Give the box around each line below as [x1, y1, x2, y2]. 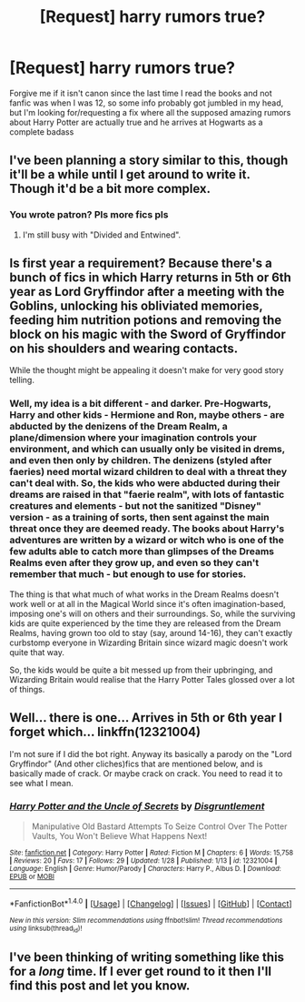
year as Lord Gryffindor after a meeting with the [9, 284, 285, 299]
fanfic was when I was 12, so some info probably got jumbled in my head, [9, 97, 284, 108]
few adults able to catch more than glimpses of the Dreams [9, 545, 275, 558]
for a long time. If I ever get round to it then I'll [9, 964, 272, 979]
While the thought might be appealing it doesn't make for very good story [9, 365, 284, 376]
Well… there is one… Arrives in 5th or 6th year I [9, 710, 283, 725]
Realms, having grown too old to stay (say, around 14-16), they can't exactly [9, 627, 293, 638]
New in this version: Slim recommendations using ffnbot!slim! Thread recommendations [9, 916, 283, 925]
